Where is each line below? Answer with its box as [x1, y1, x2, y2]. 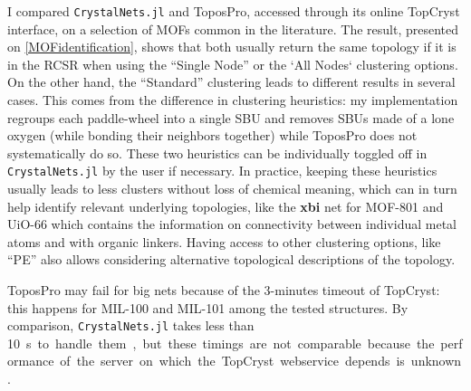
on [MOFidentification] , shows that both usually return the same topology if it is [7, 37, 457, 56]
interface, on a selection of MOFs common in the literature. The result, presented [7, 19, 459, 38]
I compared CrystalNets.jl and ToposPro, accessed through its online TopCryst [7, 2, 460, 20]
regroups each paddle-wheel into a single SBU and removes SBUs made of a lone [7, 108, 455, 127]
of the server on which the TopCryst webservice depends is [60, 351, 405, 370]
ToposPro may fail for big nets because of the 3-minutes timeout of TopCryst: [7, 281, 440, 300]
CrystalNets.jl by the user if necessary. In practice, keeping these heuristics [7, 161, 437, 180]
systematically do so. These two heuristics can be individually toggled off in [7, 143, 428, 162]
